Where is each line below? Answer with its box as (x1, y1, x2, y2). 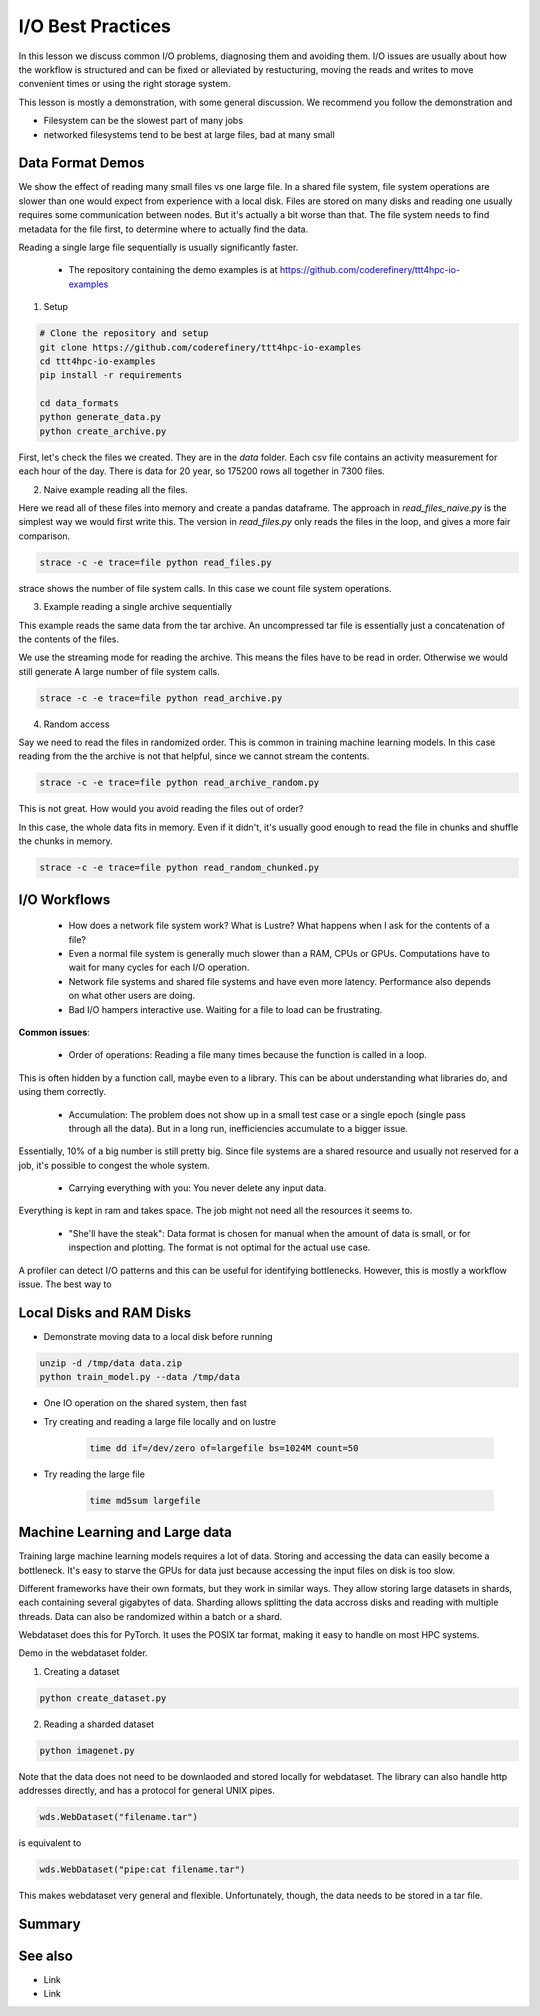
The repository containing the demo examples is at (68, 264, 279, 276)
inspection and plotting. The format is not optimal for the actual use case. (68, 1241, 371, 1254)
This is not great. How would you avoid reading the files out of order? (18, 803, 304, 815)
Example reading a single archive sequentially (43, 601, 232, 613)
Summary (18, 1915, 81, 1932)
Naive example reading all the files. (43, 483, 189, 495)
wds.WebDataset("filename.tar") (39, 1811, 199, 1823)
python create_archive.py (39, 425, 167, 437)
